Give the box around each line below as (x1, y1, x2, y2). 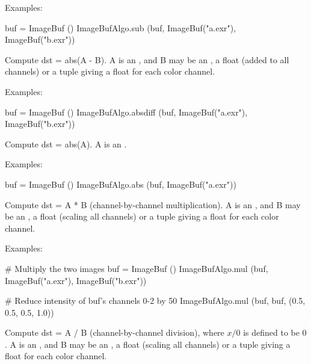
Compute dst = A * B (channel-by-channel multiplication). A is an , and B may (5, 198, 301, 211)
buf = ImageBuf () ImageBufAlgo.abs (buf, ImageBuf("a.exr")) (5, 177, 236, 190)
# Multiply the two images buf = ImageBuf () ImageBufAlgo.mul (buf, (5, 262, 268, 274)
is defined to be (243, 326, 300, 339)
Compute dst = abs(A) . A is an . (5, 137, 127, 150)
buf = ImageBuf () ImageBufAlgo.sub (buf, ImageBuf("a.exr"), (5, 21, 236, 34)
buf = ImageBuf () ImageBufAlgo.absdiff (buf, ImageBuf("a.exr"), (5, 105, 248, 118)
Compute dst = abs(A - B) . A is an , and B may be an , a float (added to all (5, 53, 289, 66)
